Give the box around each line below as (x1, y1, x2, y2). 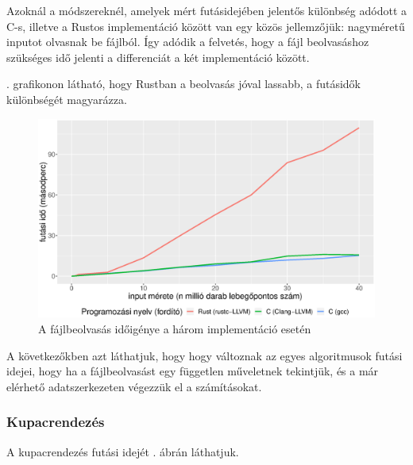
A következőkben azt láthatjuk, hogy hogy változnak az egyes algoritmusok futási (6, 347, 403, 363)
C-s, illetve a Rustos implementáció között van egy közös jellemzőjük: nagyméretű (6, 17, 405, 34)
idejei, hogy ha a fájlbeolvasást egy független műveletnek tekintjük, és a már (6, 363, 379, 379)
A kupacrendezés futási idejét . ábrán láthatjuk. (6, 443, 239, 459)
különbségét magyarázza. (6, 90, 127, 107)
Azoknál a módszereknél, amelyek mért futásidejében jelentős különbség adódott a (6, 2, 407, 18)
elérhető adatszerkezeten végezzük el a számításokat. (6, 378, 262, 394)
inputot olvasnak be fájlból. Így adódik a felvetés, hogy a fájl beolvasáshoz (6, 33, 369, 50)
